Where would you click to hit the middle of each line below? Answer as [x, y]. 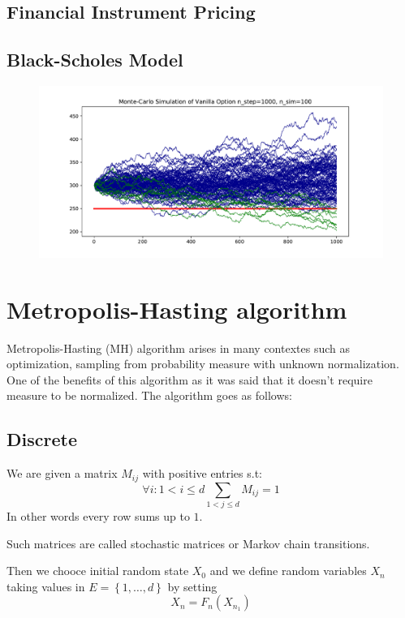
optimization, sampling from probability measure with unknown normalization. [203, 364]
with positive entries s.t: [202, 473]
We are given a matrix [62, 473]
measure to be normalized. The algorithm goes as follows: [149, 395]
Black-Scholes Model [95, 60]
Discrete [42, 439]
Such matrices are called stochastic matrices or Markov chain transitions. [188, 543]
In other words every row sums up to [98, 516]
